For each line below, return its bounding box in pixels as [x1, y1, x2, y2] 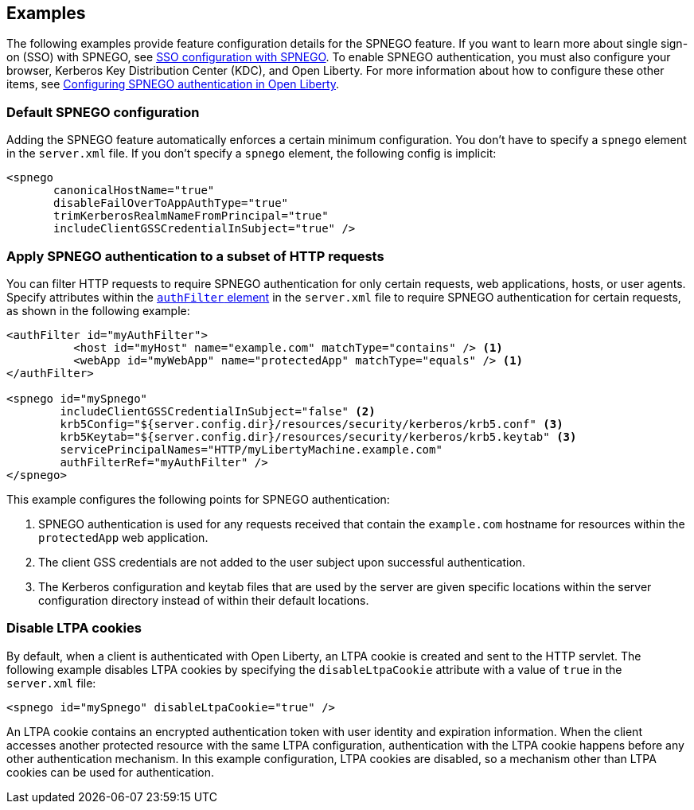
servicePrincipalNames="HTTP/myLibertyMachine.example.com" [60, 442, 443, 456]
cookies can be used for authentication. [6, 765, 215, 779]
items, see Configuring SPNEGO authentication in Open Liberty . [6, 77, 340, 92]
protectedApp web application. [38, 530, 209, 544]
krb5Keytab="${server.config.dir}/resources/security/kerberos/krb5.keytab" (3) [60, 430, 577, 443]
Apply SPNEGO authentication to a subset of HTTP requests [6, 247, 384, 264]
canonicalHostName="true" [53, 184, 215, 197]
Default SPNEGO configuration [6, 103, 200, 120]
